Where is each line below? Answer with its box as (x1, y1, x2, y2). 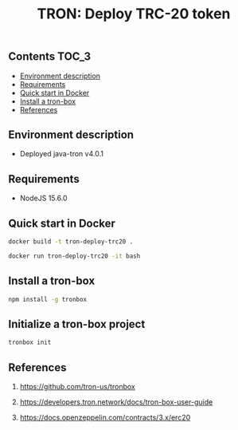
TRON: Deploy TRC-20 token (37, 5, 231, 23)
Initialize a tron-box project (8, 317, 146, 331)
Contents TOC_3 (8, 49, 92, 64)
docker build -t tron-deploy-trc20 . (8, 238, 134, 246)
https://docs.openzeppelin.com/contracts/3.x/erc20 (19, 412, 191, 422)
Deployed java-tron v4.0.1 (19, 149, 103, 159)
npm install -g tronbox (8, 295, 88, 303)
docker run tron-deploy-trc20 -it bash (8, 252, 141, 260)
